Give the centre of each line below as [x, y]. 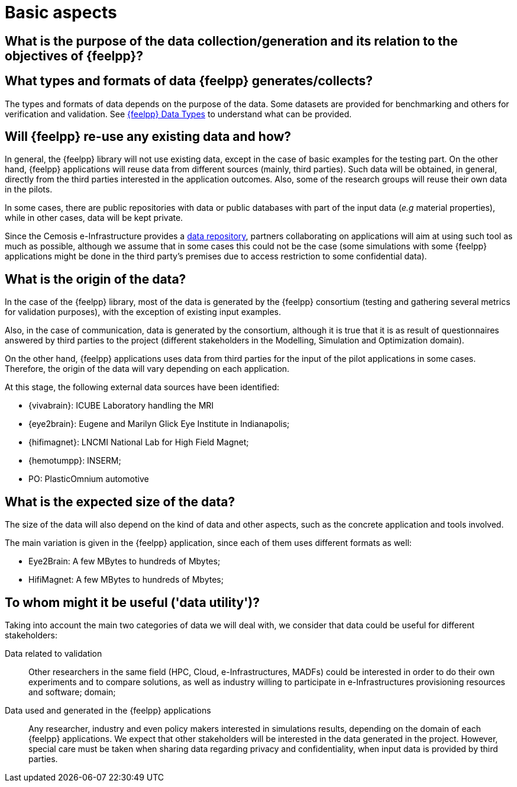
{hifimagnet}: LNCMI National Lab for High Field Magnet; [139, 442]
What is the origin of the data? [96, 279]
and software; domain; [72, 692]
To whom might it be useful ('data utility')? [132, 602]
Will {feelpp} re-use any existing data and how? [148, 137]
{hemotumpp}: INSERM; [75, 461]
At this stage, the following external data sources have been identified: [142, 387]
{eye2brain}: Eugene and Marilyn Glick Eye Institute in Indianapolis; [159, 424]
